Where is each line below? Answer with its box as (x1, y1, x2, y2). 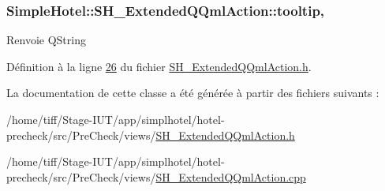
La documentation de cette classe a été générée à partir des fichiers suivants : (6, 84, 379, 101)
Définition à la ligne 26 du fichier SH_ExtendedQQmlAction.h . (6, 58, 312, 74)
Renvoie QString (6, 32, 86, 48)
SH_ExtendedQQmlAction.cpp (155, 168, 306, 185)
